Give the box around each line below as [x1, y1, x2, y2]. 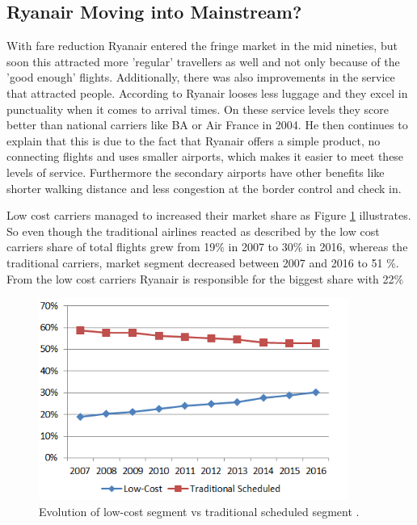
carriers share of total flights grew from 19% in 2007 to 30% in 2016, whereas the [6, 238, 408, 255]
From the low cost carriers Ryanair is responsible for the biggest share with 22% [6, 270, 404, 287]
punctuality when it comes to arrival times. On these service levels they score [6, 100, 390, 117]
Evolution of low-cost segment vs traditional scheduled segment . [39, 502, 360, 519]
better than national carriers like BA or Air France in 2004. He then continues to [6, 116, 408, 133]
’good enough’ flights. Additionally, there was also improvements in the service [6, 69, 395, 86]
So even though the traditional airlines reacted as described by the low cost [6, 222, 380, 239]
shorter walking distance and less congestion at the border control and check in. [6, 179, 402, 196]
